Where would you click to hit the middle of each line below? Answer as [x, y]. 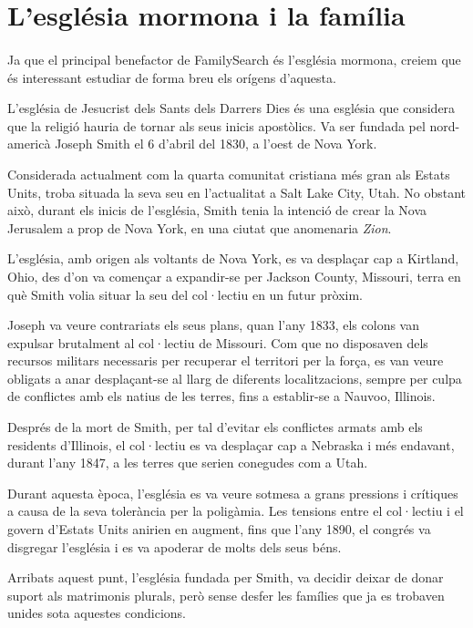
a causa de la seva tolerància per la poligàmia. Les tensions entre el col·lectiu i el [236, 511]
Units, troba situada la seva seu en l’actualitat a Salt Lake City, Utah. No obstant [237, 192]
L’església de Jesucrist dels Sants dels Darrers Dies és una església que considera [231, 108]
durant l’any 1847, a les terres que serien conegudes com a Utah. [188, 463]
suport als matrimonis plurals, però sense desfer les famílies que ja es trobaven [226, 595]
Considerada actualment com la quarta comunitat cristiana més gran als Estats [229, 174]
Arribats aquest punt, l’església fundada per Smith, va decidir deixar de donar [226, 577]
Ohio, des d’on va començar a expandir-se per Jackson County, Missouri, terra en [234, 276]
